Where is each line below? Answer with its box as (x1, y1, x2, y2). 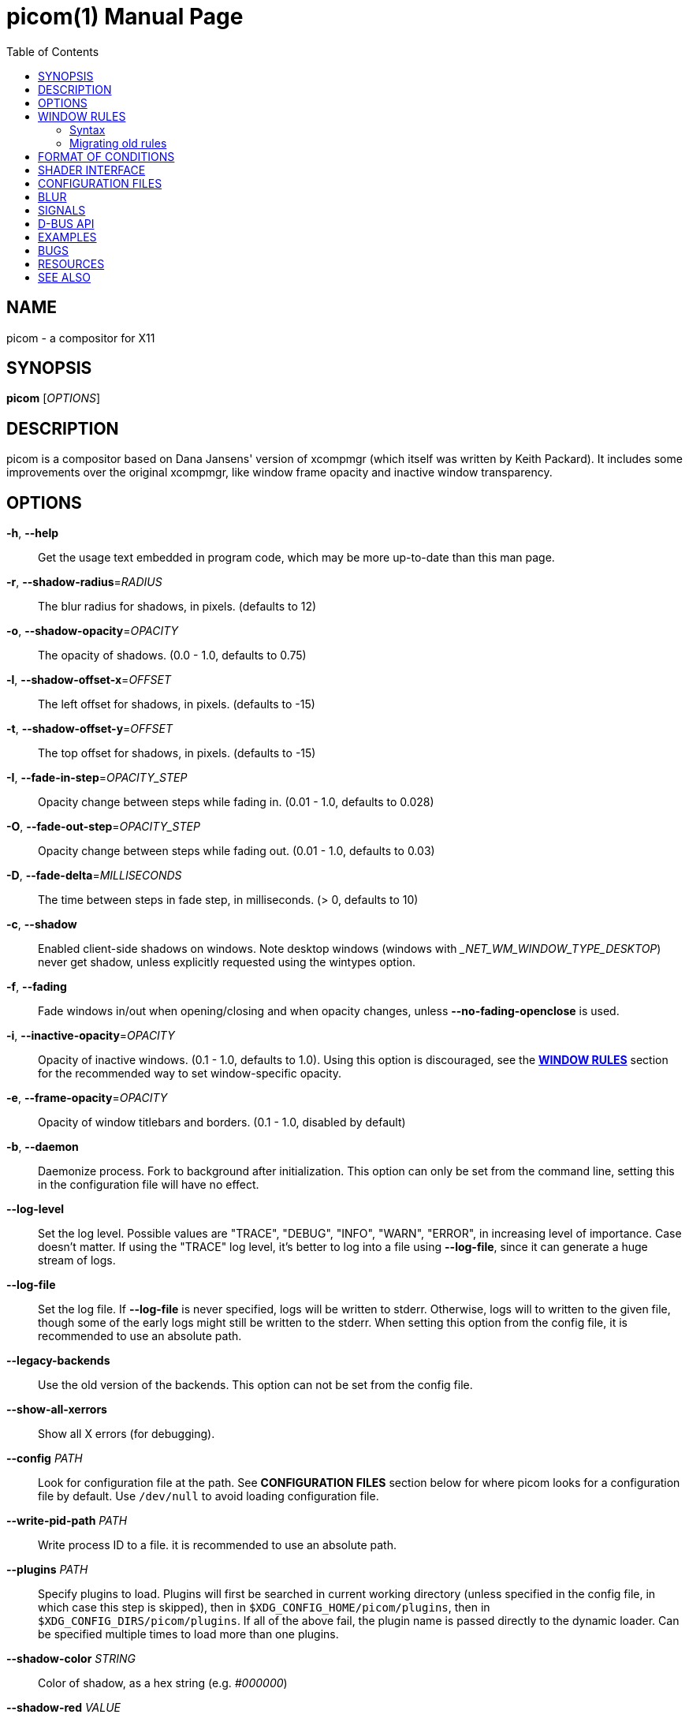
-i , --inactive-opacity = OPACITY (6, 1029, 175, 1043)
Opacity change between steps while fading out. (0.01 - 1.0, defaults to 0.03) (38, 844, 435, 858)
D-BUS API (38, 216, 95, 230)
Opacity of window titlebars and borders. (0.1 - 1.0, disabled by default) (38, 1115, 406, 1130)
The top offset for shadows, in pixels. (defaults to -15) (38, 746, 316, 760)
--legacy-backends (6, 1354, 110, 1368)
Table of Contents (6, 44, 99, 58)
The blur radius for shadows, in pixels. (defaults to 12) (38, 599, 317, 614)
